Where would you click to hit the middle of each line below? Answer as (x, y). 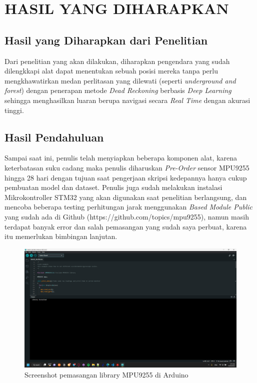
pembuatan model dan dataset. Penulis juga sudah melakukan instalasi (113, 187)
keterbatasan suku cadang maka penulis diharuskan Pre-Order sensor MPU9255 (127, 167)
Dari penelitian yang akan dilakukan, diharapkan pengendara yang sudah (117, 61)
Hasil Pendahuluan (54, 137)
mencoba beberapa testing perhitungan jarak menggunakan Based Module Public (129, 207)
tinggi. (14, 110)
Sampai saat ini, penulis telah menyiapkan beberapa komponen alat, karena (121, 158)
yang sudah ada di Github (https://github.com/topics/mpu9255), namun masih (127, 216)
